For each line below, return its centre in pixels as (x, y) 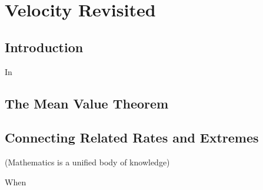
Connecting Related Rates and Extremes (132, 138)
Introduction (44, 47)
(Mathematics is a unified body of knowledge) (87, 162)
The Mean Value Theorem (87, 103)
